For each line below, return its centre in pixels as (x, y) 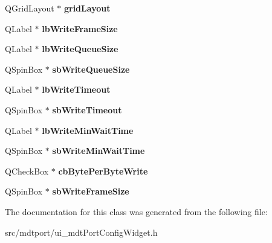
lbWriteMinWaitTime (88, 130)
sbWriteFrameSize (91, 191)
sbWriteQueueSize (91, 69)
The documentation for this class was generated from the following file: (136, 211)
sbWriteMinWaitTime (99, 151)
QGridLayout (30, 8)
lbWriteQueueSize (80, 49)
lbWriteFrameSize (80, 28)
